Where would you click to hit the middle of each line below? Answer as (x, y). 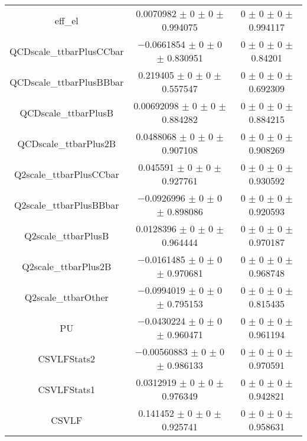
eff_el (66, 20)
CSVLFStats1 (67, 389)
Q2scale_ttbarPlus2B (67, 266)
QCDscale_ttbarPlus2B (67, 143)
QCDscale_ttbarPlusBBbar (67, 82)
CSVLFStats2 (67, 358)
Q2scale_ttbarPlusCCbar (66, 174)
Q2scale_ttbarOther (66, 297)
